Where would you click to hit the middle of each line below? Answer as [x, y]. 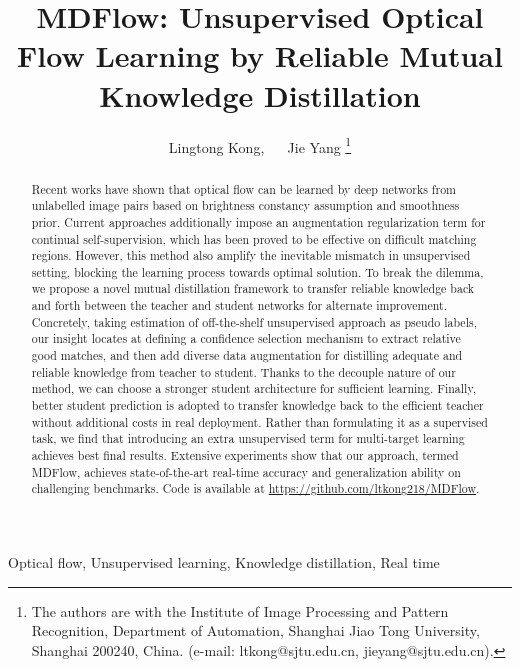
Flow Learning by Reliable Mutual [260, 55]
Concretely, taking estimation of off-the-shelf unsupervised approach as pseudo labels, [254, 321]
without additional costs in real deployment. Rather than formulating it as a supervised [259, 421]
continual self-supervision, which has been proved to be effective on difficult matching [254, 238]
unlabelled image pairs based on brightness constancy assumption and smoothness [245, 205]
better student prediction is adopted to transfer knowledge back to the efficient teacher [257, 405]
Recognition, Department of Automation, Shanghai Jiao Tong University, [255, 630]
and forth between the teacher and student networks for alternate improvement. [239, 305]
